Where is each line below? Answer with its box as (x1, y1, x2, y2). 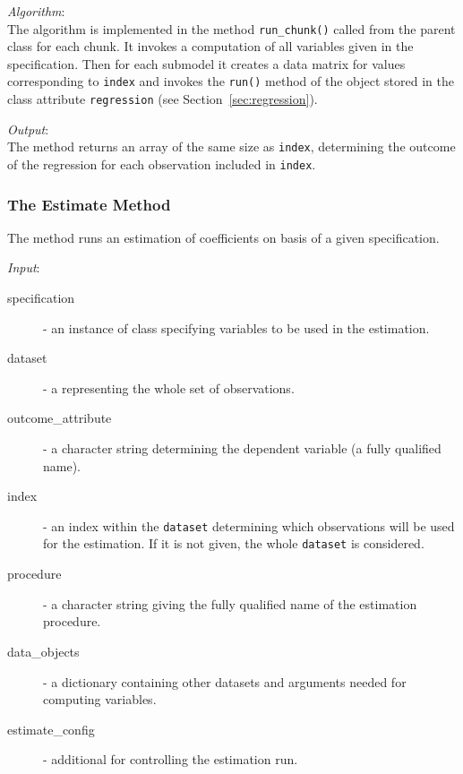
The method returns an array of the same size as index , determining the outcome (7, 137, 456, 156)
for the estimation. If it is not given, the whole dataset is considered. (43, 534, 424, 553)
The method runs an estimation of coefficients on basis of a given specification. (7, 228, 440, 246)
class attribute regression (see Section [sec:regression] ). (7, 90, 318, 108)
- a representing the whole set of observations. (43, 378, 295, 397)
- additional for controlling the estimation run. (43, 750, 298, 769)
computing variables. (43, 690, 157, 709)
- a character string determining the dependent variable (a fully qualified (43, 439, 442, 458)
